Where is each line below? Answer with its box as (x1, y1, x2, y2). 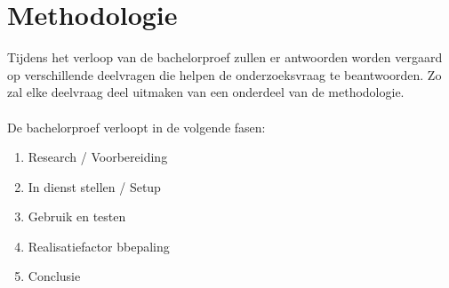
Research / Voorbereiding (28, 148, 168, 166)
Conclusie (28, 267, 81, 285)
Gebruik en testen (28, 207, 126, 226)
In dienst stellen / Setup (28, 177, 161, 196)
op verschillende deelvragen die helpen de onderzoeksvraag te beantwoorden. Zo (7, 65, 442, 84)
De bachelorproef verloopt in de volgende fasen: (7, 117, 266, 136)
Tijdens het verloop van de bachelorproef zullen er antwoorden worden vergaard (7, 48, 443, 67)
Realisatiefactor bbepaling (28, 236, 170, 255)
